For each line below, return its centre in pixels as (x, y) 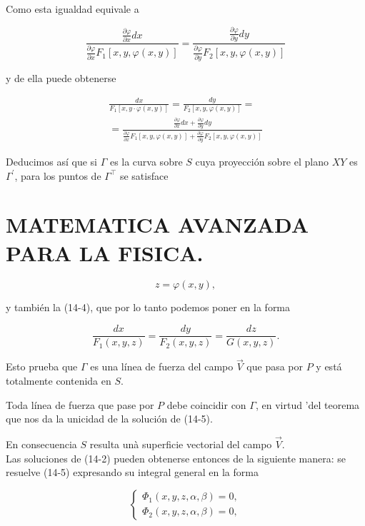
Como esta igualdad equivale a (72, 9)
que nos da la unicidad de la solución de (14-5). (109, 419)
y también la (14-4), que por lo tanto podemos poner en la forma (148, 307)
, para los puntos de (58, 175)
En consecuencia (41, 444)
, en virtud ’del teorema (307, 404)
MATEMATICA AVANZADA (157, 224)
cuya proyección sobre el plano (262, 161)
